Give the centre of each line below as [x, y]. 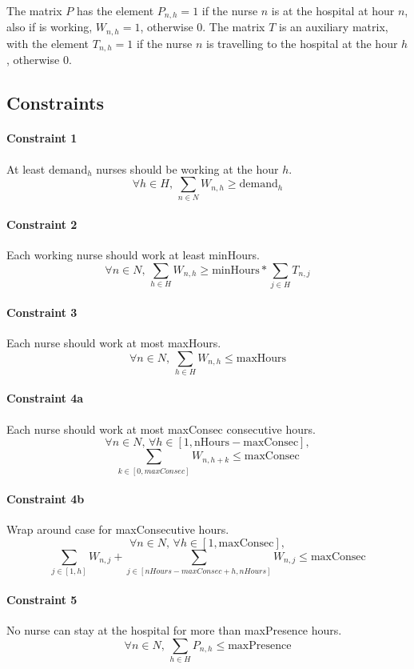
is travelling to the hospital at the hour [302, 43]
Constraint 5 [42, 599]
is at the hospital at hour [333, 10]
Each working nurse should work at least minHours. [133, 255]
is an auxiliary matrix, [334, 27]
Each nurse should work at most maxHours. [114, 342]
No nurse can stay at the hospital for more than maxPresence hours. [174, 630]
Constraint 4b [46, 499]
